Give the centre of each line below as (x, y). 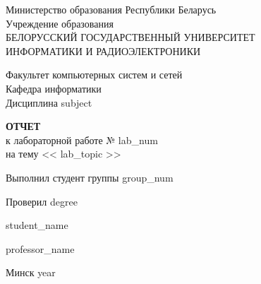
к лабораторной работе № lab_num (82, 140)
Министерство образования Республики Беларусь (111, 9)
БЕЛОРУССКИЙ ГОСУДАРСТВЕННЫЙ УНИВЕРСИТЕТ (130, 37)
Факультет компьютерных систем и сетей (94, 75)
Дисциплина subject (49, 102)
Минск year (31, 272)
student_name (37, 225)
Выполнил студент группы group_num (90, 177)
